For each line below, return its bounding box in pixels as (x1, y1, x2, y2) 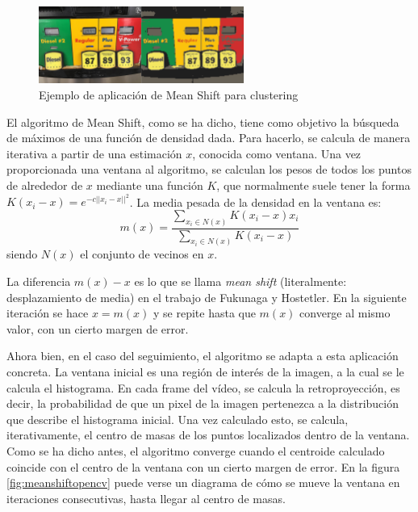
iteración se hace (6, 304, 89, 321)
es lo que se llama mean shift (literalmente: (134, 273, 347, 290)
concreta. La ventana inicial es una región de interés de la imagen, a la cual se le (6, 363, 404, 380)
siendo (6, 246, 38, 262)
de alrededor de (6, 176, 83, 193)
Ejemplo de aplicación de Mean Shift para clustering (39, 86, 299, 103)
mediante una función (96, 176, 203, 193)
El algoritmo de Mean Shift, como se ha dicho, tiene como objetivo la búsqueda (6, 113, 399, 130)
